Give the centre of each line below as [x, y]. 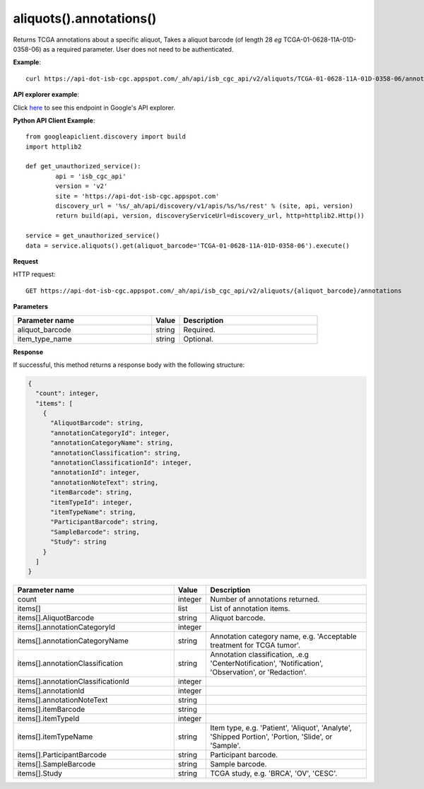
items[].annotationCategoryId [66, 627]
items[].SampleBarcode [57, 764]
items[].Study [40, 773]
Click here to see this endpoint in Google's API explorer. [94, 107]
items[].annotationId [51, 691]
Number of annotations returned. [265, 600]
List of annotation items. [250, 609]
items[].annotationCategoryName [73, 641]
